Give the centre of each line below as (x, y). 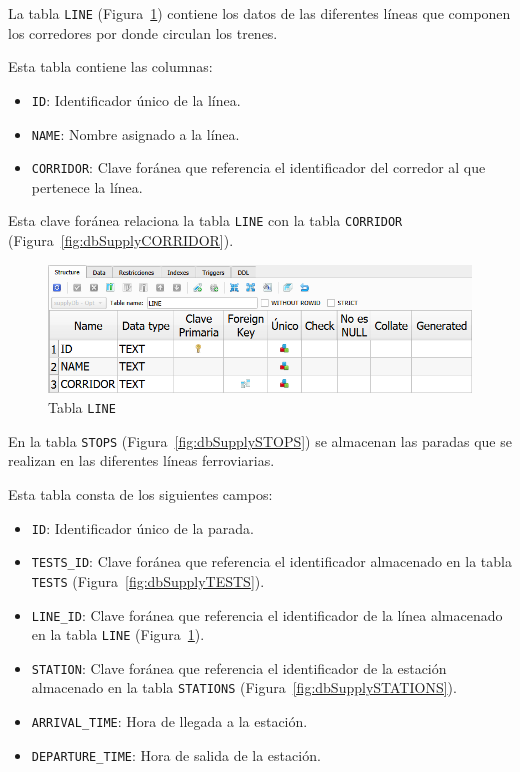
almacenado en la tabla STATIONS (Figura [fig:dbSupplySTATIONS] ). (244, 687)
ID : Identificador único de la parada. (142, 527)
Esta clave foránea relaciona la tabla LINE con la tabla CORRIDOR (205, 220)
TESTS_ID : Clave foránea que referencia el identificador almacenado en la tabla (271, 561)
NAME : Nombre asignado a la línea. (135, 133)
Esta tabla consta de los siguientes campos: (140, 493)
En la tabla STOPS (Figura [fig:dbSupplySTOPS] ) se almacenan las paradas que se (260, 440)
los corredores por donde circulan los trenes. (143, 32)
